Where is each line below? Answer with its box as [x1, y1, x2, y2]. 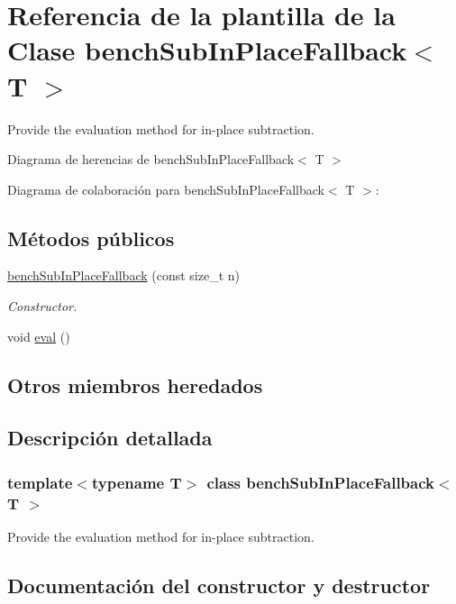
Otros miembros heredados [7, 371, 263, 398]
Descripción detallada [7, 424, 213, 452]
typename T [91, 471, 182, 493]
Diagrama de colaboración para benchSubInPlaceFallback [7, 179, 324, 198]
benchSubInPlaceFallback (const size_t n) [7, 266, 241, 285]
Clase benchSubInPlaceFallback [7, 32, 407, 69]
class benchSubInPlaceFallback [206, 471, 434, 493]
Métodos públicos [7, 224, 175, 252]
